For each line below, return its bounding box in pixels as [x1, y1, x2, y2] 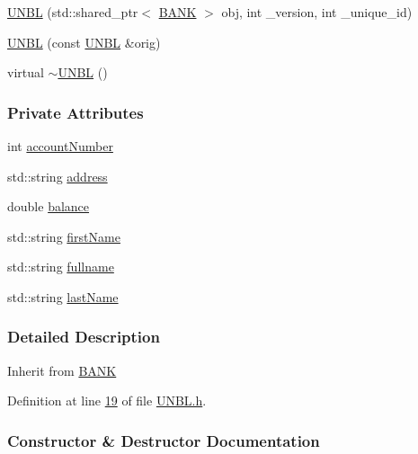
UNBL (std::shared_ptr [7, 3, 138, 21]
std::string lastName [7, 287, 119, 306]
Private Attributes [7, 101, 144, 123]
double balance [7, 197, 90, 216]
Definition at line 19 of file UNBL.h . [7, 391, 207, 410]
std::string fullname [7, 257, 114, 276]
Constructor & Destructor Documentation [7, 429, 320, 451]
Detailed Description [7, 325, 160, 348]
